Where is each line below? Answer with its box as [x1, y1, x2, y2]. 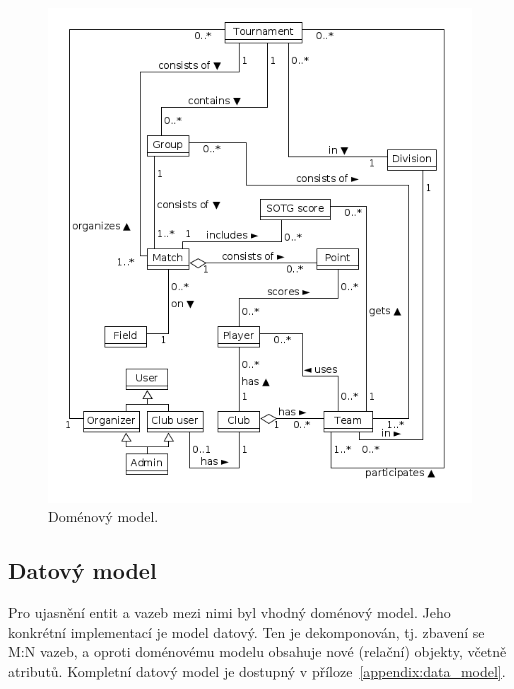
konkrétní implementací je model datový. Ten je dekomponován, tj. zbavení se [8, 621, 485, 642]
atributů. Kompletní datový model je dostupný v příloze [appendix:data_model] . [8, 660, 506, 681]
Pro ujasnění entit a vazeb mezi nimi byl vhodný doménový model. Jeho [8, 602, 451, 623]
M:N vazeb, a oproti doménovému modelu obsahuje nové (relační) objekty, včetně [8, 641, 507, 662]
